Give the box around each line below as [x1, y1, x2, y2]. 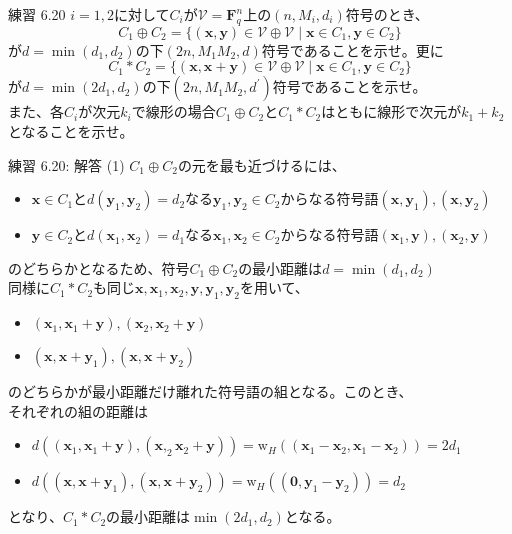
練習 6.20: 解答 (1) [8, 154, 125, 175]
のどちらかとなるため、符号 [8, 257, 190, 278]
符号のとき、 [345, 4, 429, 24]
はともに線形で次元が [321, 101, 462, 122]
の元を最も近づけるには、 [177, 154, 346, 175]
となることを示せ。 [8, 120, 134, 141]
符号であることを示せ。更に [261, 39, 444, 60]
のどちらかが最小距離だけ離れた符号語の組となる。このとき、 [8, 381, 413, 402]
